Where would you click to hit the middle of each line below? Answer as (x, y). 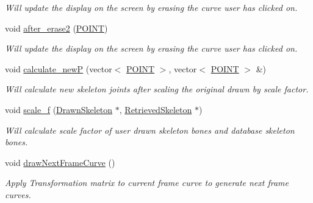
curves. (18, 194)
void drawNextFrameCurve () (60, 162)
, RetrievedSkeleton (156, 109)
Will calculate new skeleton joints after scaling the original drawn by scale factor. (157, 89)
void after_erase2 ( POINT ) (56, 28)
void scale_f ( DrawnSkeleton (59, 109)
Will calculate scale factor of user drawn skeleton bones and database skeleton (150, 130)
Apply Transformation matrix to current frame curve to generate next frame (147, 183)
